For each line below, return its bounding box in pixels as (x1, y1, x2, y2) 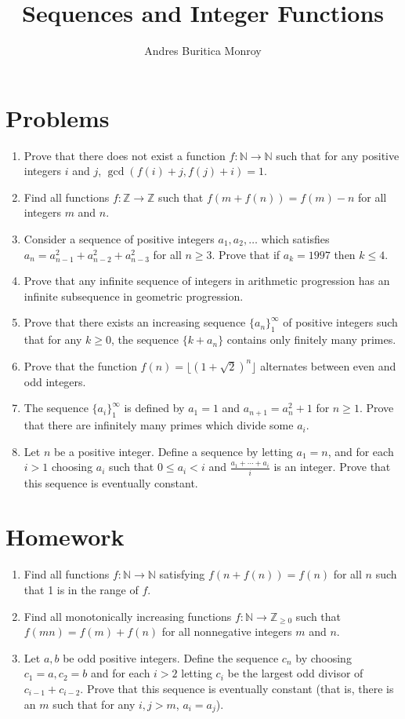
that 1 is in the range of (24, 582, 139, 597)
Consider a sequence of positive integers (24, 231, 215, 247)
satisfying (159, 566, 205, 582)
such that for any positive (276, 147, 400, 163)
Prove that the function (24, 357, 137, 374)
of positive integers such (283, 314, 398, 330)
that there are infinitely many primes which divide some (24, 417, 294, 433)
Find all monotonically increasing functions (24, 608, 232, 624)
